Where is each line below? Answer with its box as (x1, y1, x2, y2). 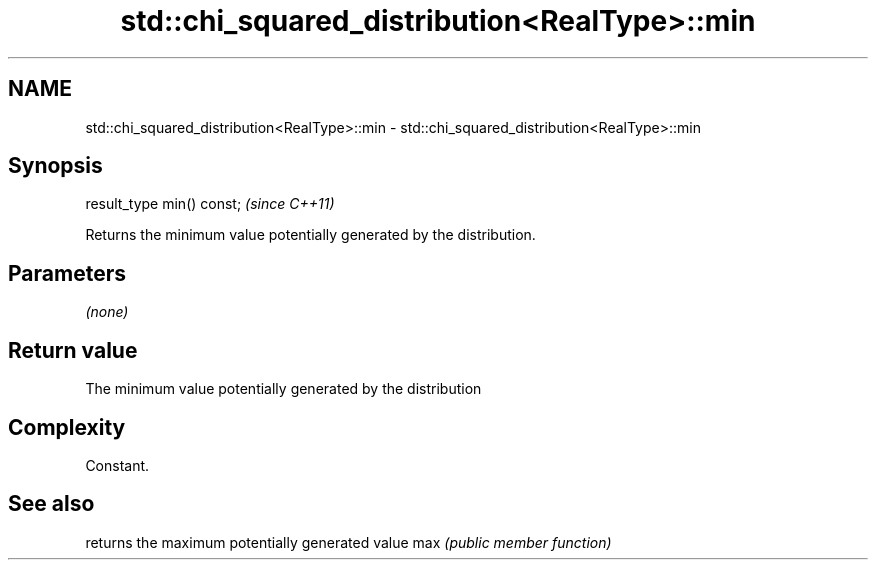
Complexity (8, 414, 126, 440)
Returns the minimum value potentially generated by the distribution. (85, 226, 536, 244)
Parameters (8, 260, 126, 286)
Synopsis (8, 153, 103, 179)
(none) (85, 303, 129, 321)
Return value (8, 337, 138, 363)
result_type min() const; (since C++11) (85, 195, 335, 213)
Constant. (85, 456, 150, 474)
